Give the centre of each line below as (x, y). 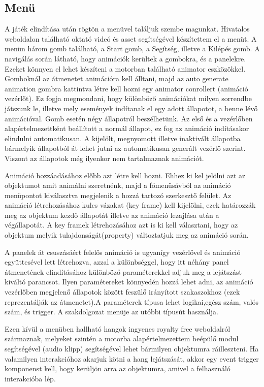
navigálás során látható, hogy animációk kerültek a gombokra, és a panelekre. (125, 58)
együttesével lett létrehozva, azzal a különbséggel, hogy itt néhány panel (117, 262)
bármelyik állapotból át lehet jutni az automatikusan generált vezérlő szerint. (125, 148)
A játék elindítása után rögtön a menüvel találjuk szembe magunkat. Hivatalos (127, 29)
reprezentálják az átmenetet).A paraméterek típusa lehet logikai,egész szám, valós (132, 301)
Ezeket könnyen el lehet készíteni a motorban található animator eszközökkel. (125, 68)
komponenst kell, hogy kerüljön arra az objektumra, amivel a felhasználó (118, 368)
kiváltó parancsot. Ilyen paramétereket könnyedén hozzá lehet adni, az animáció (129, 282)
